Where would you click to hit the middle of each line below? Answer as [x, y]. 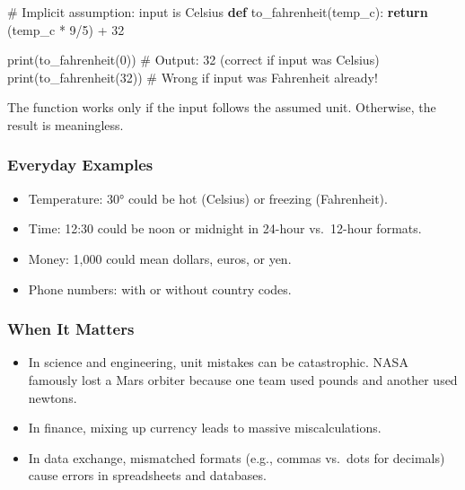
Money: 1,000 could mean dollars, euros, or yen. [160, 258]
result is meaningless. [66, 124]
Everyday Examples [80, 165]
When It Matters [71, 329]
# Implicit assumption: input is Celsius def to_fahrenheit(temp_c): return [218, 12]
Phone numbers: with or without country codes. [160, 289]
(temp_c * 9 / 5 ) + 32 [66, 29]
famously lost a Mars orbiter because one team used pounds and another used [243, 379]
